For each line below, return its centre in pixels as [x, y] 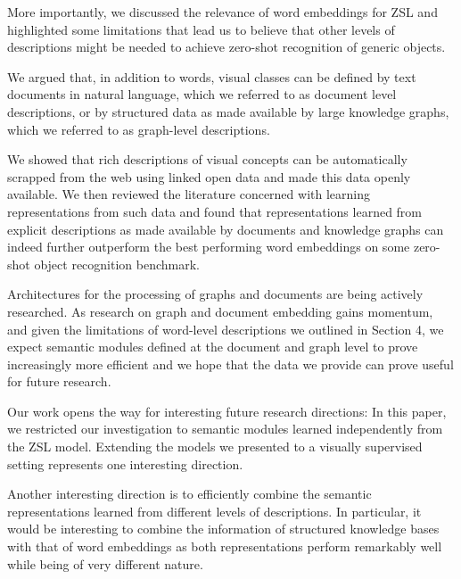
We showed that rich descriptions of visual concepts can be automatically [207, 159]
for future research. [59, 381]
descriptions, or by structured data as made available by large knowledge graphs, [228, 111]
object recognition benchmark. [117, 264]
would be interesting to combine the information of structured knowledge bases [223, 529]
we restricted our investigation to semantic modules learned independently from [225, 429]
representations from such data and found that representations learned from [215, 211]
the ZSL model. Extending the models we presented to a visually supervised [215, 447]
